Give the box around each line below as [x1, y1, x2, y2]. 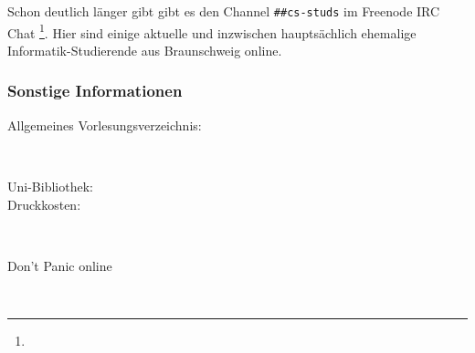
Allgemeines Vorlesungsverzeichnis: [7, 115, 202, 134]
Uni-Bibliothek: [7, 176, 93, 195]
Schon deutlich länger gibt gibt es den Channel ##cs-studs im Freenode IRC [7, 2, 440, 20]
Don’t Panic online [7, 255, 112, 275]
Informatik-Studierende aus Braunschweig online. [7, 40, 282, 59]
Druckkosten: [7, 194, 81, 213]
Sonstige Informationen [7, 79, 183, 102]
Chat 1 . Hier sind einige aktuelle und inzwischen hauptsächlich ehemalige [7, 20, 417, 42]
